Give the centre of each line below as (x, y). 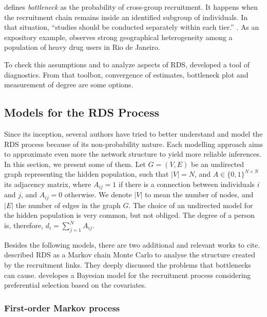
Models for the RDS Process (82, 112)
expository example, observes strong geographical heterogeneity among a (118, 37)
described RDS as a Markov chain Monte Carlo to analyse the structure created (130, 255)
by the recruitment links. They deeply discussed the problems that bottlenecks (128, 265)
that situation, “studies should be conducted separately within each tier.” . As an (132, 27)
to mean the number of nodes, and (199, 194)
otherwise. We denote (98, 194)
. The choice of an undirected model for (191, 205)
